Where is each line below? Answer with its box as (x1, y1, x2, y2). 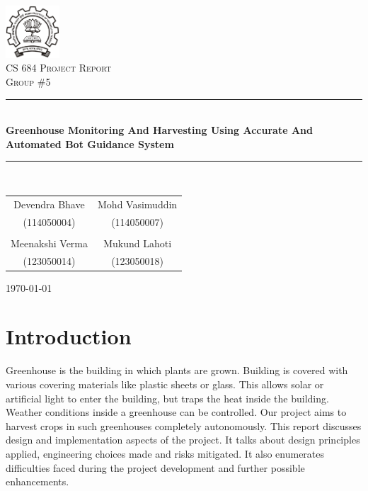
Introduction (6, 322, 132, 351)
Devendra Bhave (13, 196, 85, 211)
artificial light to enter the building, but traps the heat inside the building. (6, 390, 329, 405)
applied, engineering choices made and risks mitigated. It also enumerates (6, 446, 325, 461)
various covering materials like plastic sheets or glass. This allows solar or (6, 376, 324, 391)
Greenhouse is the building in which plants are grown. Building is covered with (6, 363, 348, 378)
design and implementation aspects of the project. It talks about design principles (6, 432, 360, 447)
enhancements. (6, 474, 69, 489)
